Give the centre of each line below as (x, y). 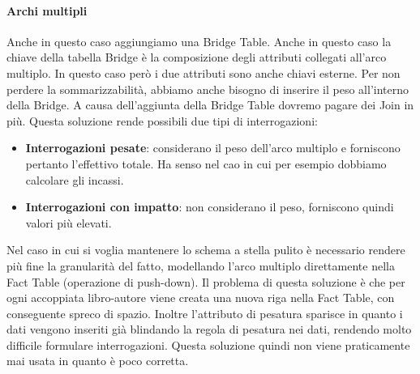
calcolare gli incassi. (75, 179)
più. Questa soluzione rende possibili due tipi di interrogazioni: (162, 120)
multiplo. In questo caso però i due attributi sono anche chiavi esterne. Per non (204, 72)
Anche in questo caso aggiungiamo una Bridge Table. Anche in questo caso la (199, 41)
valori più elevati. (69, 222)
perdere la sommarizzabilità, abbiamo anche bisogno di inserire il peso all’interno (208, 89)
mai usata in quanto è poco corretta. (98, 361)
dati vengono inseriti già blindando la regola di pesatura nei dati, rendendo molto (209, 329)
